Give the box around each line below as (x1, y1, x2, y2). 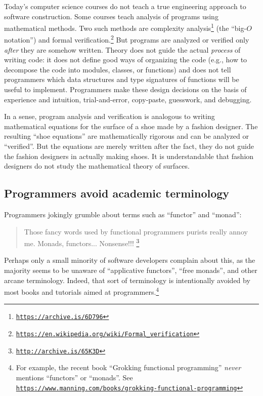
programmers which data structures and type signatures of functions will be (4, 74, 239, 85)
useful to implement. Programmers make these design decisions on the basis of (4, 84, 247, 95)
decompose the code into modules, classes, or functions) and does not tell (4, 64, 231, 74)
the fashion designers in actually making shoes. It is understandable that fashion (4, 150, 254, 161)
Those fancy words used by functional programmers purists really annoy (24, 226, 248, 236)
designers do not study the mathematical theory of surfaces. (4, 161, 190, 171)
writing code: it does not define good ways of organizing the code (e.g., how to (4, 54, 247, 65)
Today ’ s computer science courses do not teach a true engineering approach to (4, 1, 246, 11)
